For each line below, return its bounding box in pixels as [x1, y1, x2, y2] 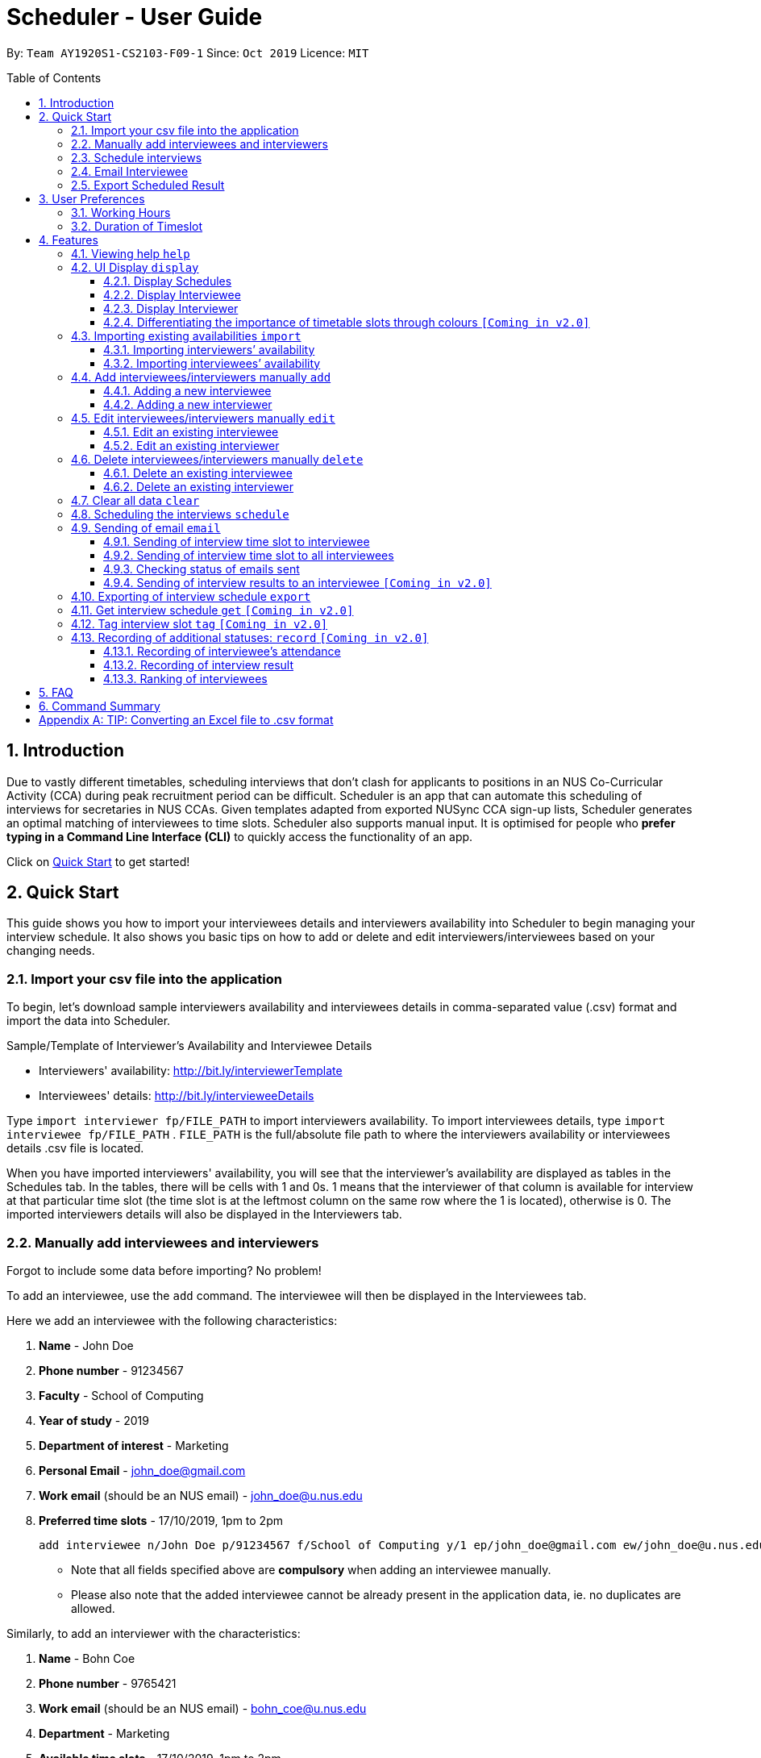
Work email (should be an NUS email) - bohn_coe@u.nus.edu [39, 1701, 367, 1715]
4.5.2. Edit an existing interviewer [103, 438, 280, 452]
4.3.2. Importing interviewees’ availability [103, 356, 321, 370]
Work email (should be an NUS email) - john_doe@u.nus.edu [39, 1488, 363, 1502]
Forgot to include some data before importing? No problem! [6, 1263, 322, 1277]
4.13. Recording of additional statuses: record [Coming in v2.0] [71, 630, 429, 644]
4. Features [39, 232, 98, 247]
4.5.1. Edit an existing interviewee [103, 424, 279, 439]
